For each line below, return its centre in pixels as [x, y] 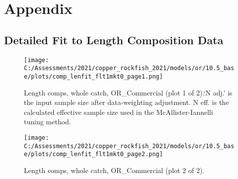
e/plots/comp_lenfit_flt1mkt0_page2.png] [94, 154]
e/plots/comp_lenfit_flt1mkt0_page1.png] [94, 76]
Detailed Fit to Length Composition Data [114, 40]
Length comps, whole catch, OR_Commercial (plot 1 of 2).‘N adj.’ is [128, 92]
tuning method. [48, 122]
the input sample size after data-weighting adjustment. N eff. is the [126, 102]
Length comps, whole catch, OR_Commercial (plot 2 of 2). [114, 170]
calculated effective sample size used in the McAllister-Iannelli [119, 112]
